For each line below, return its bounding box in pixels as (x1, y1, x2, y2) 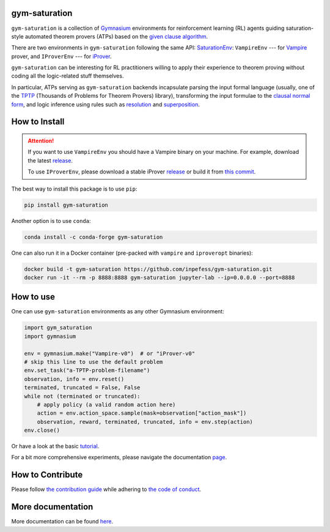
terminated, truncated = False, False (24, 384, 141, 391)
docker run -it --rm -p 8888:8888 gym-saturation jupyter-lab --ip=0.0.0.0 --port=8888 (24, 274, 295, 281)
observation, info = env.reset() (24, 376, 125, 382)
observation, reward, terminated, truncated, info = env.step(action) (37, 418, 254, 425)
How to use (11, 292, 55, 302)
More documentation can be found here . (11, 518, 113, 525)
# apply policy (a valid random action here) (37, 401, 176, 408)
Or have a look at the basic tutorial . (11, 443, 100, 450)
